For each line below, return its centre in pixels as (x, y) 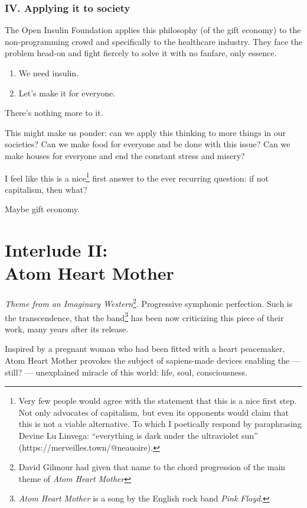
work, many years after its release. (67, 329)
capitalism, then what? (46, 189)
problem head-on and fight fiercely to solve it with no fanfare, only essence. (141, 53)
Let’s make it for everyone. (67, 93)
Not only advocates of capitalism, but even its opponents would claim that (154, 412)
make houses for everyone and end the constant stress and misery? (125, 155)
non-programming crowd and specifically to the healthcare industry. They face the (153, 41)
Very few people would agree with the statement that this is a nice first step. (158, 401)
